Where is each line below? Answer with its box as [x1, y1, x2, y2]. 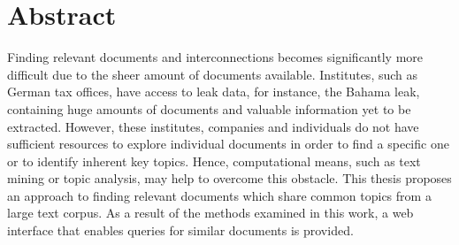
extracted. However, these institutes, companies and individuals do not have [7, 117, 419, 135]
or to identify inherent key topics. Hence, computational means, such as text [7, 151, 421, 170]
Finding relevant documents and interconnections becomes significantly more [7, 48, 424, 66]
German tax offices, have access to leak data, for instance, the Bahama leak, [7, 82, 420, 101]
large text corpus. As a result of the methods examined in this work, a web [7, 203, 414, 222]
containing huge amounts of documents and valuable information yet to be [7, 99, 411, 118]
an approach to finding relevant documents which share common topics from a [7, 186, 432, 204]
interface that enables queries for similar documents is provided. [7, 221, 354, 240]
